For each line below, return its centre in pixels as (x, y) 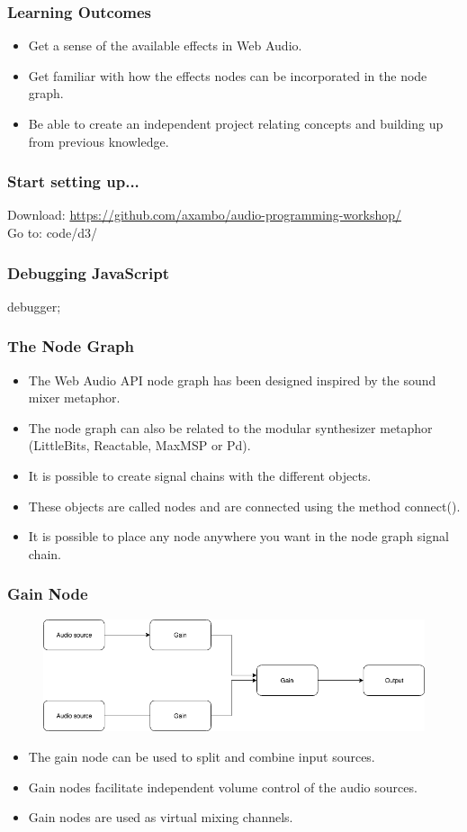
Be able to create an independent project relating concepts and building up (236, 123)
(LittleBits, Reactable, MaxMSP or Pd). (139, 445)
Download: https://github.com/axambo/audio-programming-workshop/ (205, 215)
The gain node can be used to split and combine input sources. (202, 756)
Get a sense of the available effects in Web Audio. (165, 45)
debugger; (34, 306)
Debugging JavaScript (89, 272)
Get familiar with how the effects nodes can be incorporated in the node (228, 75)
